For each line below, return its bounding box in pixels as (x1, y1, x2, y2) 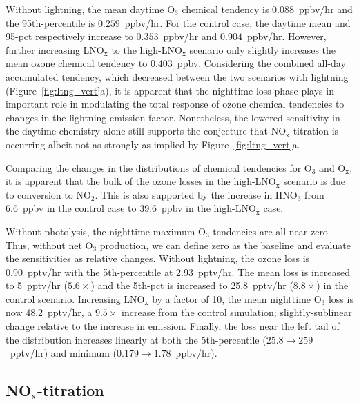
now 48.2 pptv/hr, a (6, 305, 93, 319)
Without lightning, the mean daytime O (6, 2, 175, 16)
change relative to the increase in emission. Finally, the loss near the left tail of (6, 319, 340, 333)
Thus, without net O (6, 237, 93, 252)
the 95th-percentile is (6, 15, 95, 30)
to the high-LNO (111, 42, 182, 57)
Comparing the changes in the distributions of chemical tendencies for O (6, 160, 312, 175)
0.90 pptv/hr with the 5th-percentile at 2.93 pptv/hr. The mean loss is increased (6, 264, 351, 279)
